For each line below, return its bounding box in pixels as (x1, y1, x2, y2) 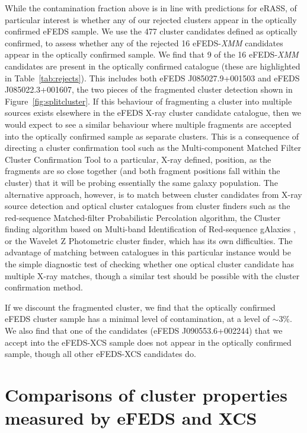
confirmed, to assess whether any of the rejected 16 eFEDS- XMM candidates (5, 36, 283, 49)
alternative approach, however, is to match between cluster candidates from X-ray (5, 188, 302, 200)
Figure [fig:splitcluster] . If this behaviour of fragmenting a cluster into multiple (5, 94, 292, 107)
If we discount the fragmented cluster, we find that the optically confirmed (5, 301, 276, 313)
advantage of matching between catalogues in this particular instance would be (5, 246, 291, 258)
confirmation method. (5, 281, 83, 293)
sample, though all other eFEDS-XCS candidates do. (5, 347, 196, 360)
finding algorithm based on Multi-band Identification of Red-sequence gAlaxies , (5, 223, 296, 235)
